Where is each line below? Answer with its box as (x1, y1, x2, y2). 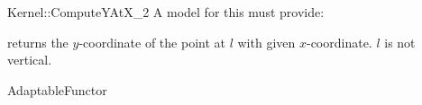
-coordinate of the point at (78, 32, 225, 51)
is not (384, 32, 416, 51)
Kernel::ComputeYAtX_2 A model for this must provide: (7, 3, 325, 21)
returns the (7, 32, 69, 51)
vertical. (7, 50, 52, 69)
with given (237, 32, 296, 51)
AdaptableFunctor (7, 80, 107, 99)
